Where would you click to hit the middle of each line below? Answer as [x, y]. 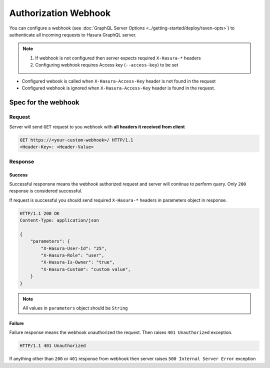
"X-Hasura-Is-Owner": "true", [78, 262]
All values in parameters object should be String [75, 308]
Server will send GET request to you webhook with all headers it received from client [97, 127]
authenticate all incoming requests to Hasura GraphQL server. [73, 34]
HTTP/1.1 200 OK [40, 213]
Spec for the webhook [44, 102]
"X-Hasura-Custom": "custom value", [86, 269]
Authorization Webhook [60, 13]
